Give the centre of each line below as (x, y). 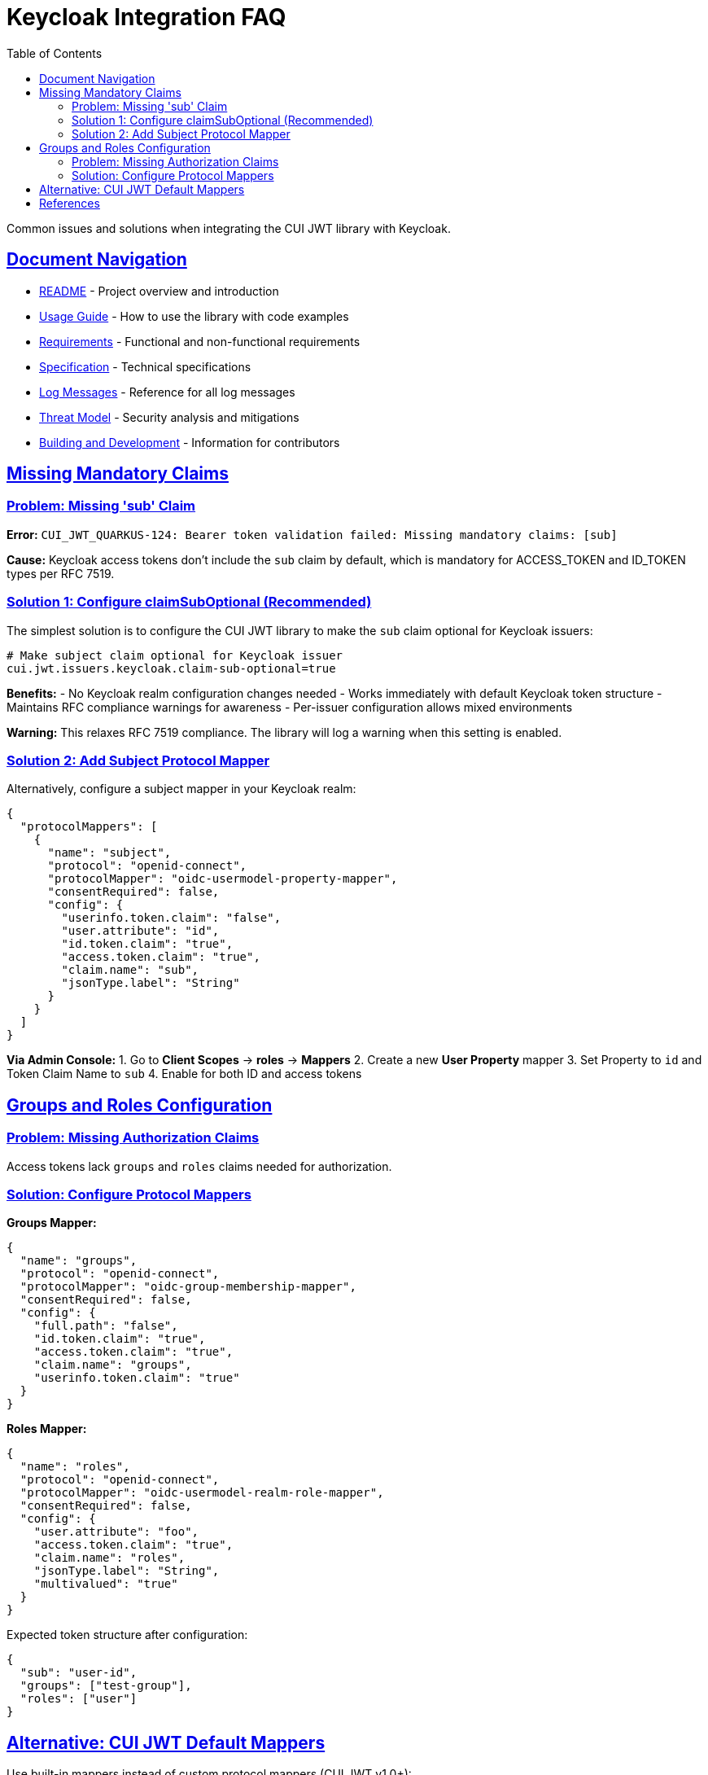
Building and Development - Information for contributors (190, 442)
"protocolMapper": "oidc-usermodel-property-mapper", (223, 879)
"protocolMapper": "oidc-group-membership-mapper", (188, 1287)
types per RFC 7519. (61, 573)
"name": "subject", (109, 853)
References (70, 203)
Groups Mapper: (52, 1223)
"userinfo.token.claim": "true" (137, 1378)
